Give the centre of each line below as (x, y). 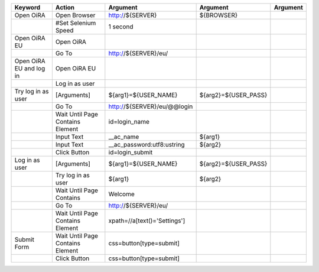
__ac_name (124, 137)
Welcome (122, 194)
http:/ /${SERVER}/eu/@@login (151, 106)
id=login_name (129, 122)
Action (65, 7)
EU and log (30, 68)
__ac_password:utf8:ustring (147, 145)
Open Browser (75, 15)
